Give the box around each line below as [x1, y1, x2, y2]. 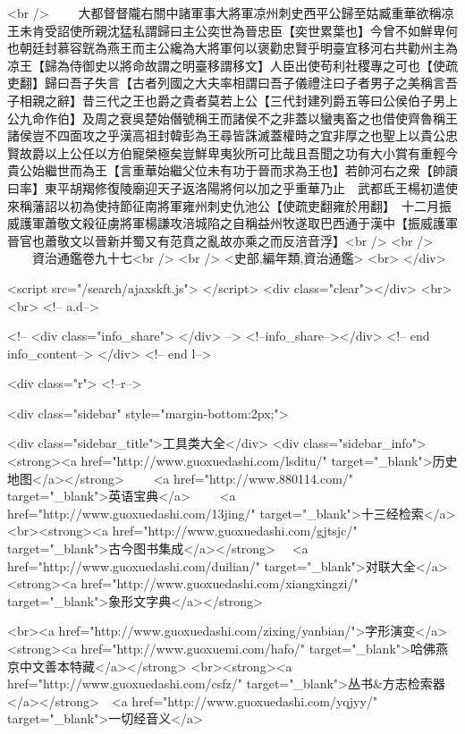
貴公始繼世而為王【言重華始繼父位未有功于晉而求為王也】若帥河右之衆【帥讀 [7, 161, 458, 180]
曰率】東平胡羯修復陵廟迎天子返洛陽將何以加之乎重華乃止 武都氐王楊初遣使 [7, 178, 458, 197]
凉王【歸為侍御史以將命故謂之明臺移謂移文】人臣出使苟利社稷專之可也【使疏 [7, 55, 458, 74]
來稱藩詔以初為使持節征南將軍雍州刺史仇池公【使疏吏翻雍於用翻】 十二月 [7, 196, 439, 215]
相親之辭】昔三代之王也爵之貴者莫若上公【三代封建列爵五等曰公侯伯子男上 [19, 90, 458, 109]
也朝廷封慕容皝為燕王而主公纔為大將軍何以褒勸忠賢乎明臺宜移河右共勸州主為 [7, 38, 458, 57]
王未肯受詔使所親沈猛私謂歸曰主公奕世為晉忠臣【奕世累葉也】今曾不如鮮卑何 [7, 21, 458, 39]
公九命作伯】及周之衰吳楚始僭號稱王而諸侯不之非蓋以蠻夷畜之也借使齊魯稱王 [7, 108, 458, 127]
